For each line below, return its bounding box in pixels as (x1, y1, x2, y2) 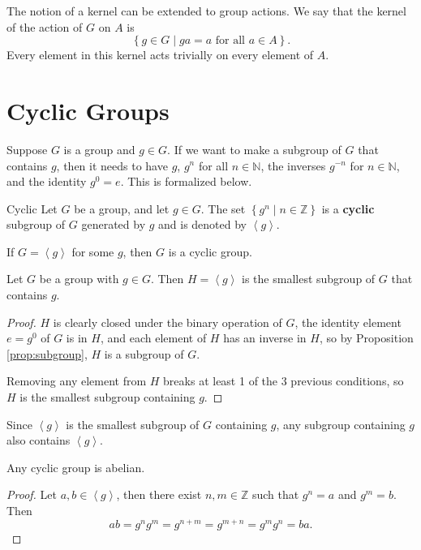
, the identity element (294, 313, 402, 330)
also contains (6, 432, 71, 449)
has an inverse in (223, 329, 307, 346)
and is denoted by (158, 216, 247, 233)
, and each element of (100, 329, 207, 346)
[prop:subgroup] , (6, 345, 88, 362)
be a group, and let (74, 200, 170, 217)
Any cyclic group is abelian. (6, 458, 145, 475)
